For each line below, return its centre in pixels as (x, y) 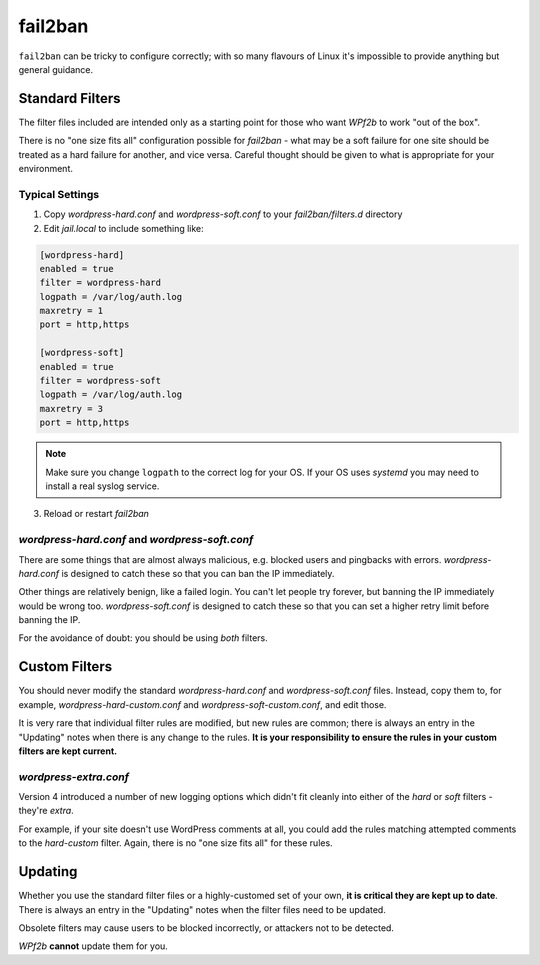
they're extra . (46, 811)
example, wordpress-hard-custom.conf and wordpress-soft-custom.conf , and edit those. (202, 704)
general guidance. (56, 69)
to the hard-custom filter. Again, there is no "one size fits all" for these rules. (176, 843)
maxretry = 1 (71, 311)
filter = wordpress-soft (100, 381)
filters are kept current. (68, 751)
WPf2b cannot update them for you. (93, 946)
